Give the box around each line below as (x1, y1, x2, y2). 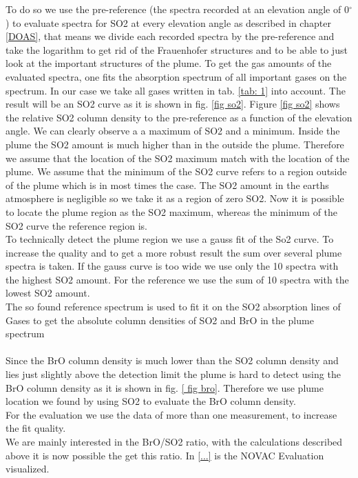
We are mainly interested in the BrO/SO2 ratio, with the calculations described (6, 435, 343, 448)
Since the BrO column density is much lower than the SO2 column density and (6, 353, 339, 368)
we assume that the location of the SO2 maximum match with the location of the (6, 150, 350, 165)
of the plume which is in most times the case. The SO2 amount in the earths (6, 177, 329, 192)
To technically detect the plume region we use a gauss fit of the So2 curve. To (6, 232, 334, 246)
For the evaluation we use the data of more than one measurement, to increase (6, 407, 337, 421)
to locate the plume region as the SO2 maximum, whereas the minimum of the (6, 204, 338, 219)
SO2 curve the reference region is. (6, 218, 147, 232)
